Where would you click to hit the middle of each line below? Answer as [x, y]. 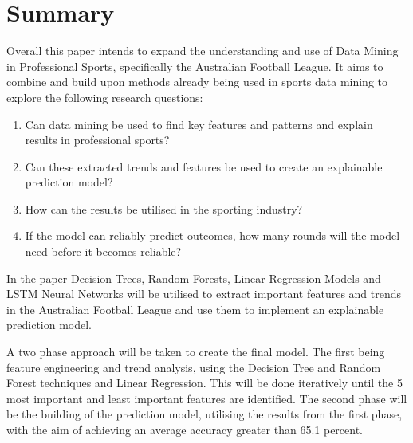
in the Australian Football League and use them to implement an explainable [195, 309]
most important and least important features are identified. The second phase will [207, 398]
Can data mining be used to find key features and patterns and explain [199, 124]
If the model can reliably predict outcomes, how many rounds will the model [212, 235]
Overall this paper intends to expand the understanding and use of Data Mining [203, 51]
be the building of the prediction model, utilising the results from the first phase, [205, 414]
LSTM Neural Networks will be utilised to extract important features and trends [204, 294]
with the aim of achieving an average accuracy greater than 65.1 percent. [185, 429]
